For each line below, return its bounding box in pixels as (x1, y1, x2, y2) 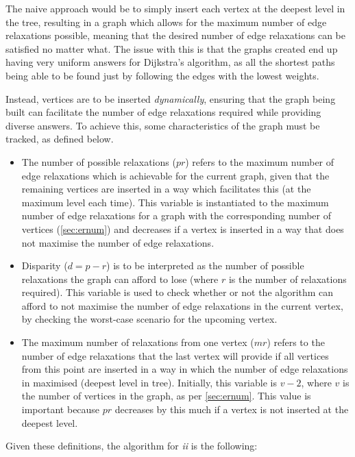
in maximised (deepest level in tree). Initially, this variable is (21, 375, 277, 389)
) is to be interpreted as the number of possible (106, 258, 304, 273)
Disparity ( (21, 258, 68, 273)
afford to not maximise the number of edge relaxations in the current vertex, (21, 298, 343, 312)
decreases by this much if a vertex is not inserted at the (114, 402, 349, 417)
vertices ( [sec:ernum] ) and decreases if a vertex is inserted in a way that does (21, 221, 344, 236)
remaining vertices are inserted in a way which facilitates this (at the (21, 182, 311, 196)
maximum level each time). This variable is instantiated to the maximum (21, 195, 329, 209)
